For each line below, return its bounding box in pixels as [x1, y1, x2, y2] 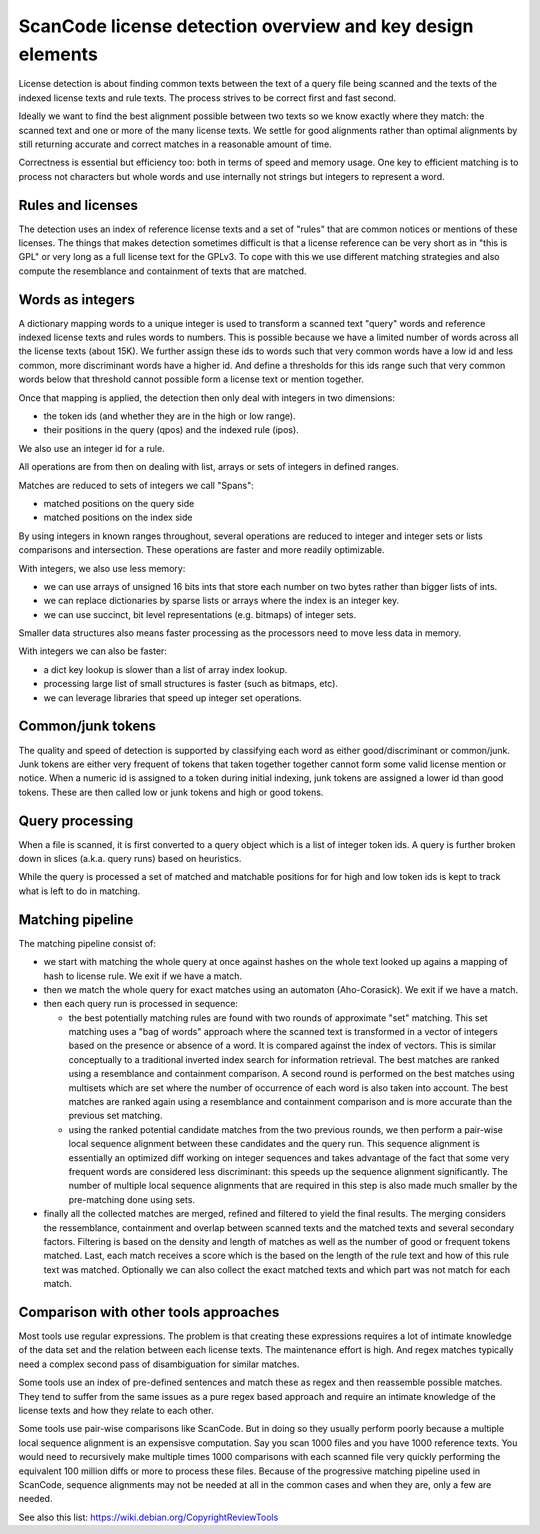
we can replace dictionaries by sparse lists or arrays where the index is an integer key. [43, 595, 400, 607]
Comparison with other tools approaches [18, 1303, 280, 1320]
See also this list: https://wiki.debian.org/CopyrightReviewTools [18, 1511, 279, 1523]
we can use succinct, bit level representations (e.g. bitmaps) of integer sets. [43, 608, 357, 620]
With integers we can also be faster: [18, 645, 167, 657]
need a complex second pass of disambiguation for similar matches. [18, 1358, 300, 1370]
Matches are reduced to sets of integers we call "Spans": [18, 479, 254, 491]
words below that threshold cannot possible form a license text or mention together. [18, 373, 365, 385]
